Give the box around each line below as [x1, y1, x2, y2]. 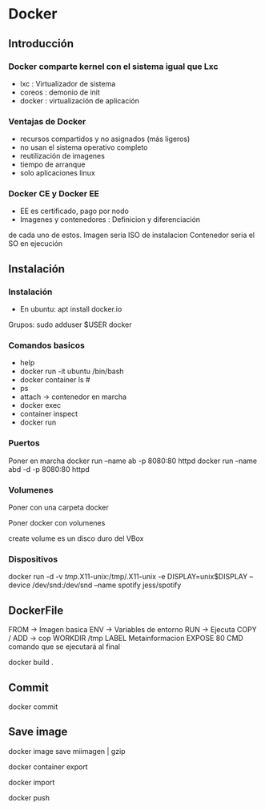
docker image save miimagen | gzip [8, 746, 126, 756]
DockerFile [8, 603, 64, 617]
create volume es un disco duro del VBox [8, 534, 144, 543]
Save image [8, 725, 68, 739]
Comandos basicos [8, 340, 86, 351]
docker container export [8, 762, 88, 772]
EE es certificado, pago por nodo [19, 206, 130, 216]
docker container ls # [19, 375, 90, 385]
